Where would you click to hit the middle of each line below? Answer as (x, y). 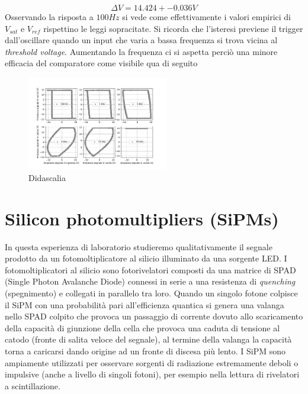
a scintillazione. (33, 385)
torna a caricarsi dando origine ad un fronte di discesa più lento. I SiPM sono (145, 351)
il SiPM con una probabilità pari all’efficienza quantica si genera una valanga (145, 304)
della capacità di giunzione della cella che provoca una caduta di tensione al (142, 327)
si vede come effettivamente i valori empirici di (206, 17)
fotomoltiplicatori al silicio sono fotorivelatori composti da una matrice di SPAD (150, 269)
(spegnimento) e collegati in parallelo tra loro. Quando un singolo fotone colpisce (151, 293)
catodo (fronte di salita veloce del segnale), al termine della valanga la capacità (148, 339)
